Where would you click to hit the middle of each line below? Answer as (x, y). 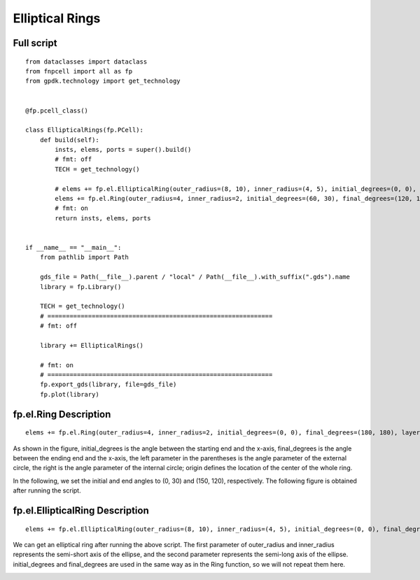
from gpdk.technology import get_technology (103, 81)
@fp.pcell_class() (57, 111)
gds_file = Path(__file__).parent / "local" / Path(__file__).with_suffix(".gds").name (195, 277)
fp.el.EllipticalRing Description (81, 511)
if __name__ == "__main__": (73, 247)
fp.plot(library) (69, 394)
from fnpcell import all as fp (79, 71)
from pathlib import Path (84, 257)
